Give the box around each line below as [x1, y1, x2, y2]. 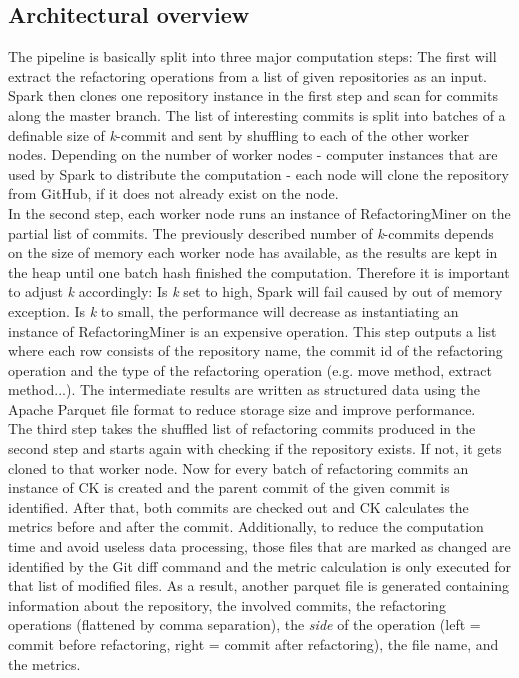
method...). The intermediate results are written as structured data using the [8, 379, 480, 400]
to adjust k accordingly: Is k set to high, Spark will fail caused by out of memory [8, 281, 503, 302]
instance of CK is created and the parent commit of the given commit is [8, 477, 450, 498]
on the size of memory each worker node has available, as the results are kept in [8, 242, 498, 263]
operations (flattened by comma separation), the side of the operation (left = [8, 614, 481, 635]
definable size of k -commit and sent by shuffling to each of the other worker [8, 124, 469, 145]
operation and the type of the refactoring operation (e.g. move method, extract [8, 359, 492, 380]
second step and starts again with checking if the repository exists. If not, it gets [8, 438, 502, 459]
